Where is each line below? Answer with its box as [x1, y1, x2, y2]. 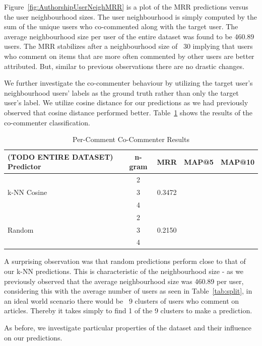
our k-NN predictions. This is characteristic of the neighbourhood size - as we [4, 266, 244, 276]
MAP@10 [220, 156, 254, 167]
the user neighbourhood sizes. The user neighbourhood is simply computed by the [4, 11, 257, 22]
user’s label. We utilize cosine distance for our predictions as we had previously [4, 97, 248, 108]
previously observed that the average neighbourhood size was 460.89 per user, [4, 275, 244, 286]
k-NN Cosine [8, 187, 47, 197]
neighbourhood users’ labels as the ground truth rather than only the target [4, 87, 239, 98]
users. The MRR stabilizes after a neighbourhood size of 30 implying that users [4, 41, 253, 51]
